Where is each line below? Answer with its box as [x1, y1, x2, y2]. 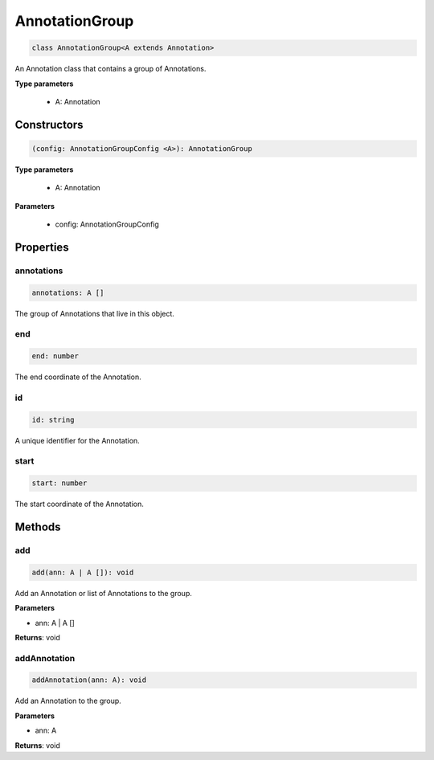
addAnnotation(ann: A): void [31, 676, 147, 684]
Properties [14, 240, 69, 254]
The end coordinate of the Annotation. [14, 372, 142, 382]
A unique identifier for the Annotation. [14, 435, 140, 445]
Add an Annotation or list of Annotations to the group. [14, 588, 193, 598]
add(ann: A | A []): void [31, 567, 134, 577]
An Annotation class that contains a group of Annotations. [14, 64, 207, 74]
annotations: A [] [31, 288, 104, 297]
